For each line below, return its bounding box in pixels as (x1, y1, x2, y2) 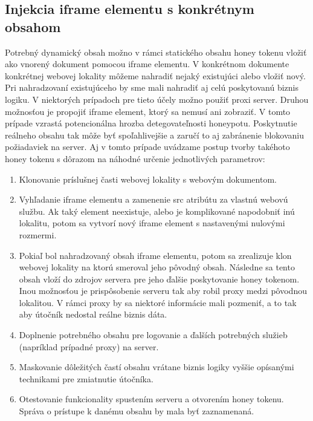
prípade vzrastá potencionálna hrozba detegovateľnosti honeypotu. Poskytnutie (5, 117, 297, 129)
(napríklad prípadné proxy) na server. (19, 340, 159, 353)
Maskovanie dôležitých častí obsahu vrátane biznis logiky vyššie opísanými (19, 361, 294, 373)
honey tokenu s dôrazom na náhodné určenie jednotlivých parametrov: (5, 152, 265, 165)
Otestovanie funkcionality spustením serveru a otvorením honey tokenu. (19, 393, 284, 405)
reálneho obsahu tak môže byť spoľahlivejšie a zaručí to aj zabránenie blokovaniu (5, 128, 305, 141)
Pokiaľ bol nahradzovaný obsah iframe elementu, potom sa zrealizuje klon (19, 249, 292, 261)
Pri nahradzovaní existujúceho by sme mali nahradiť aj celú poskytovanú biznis (5, 81, 298, 94)
